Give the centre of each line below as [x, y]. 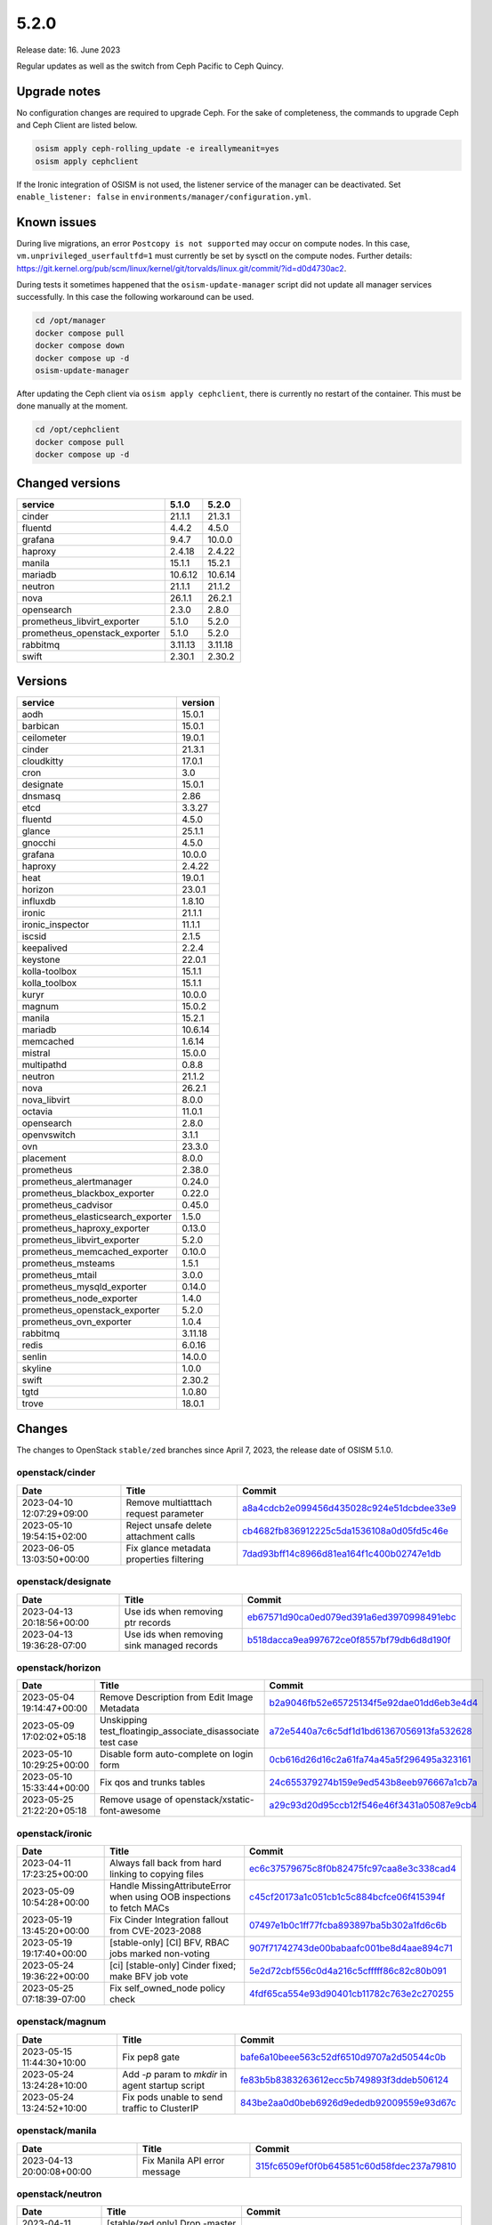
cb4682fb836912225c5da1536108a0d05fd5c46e [345, 1531]
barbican [40, 726]
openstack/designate [64, 1582]
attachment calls [161, 1536]
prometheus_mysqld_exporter [84, 1287]
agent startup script [164, 2085]
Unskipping [123, 1720]
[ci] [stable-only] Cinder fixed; [173, 1965]
